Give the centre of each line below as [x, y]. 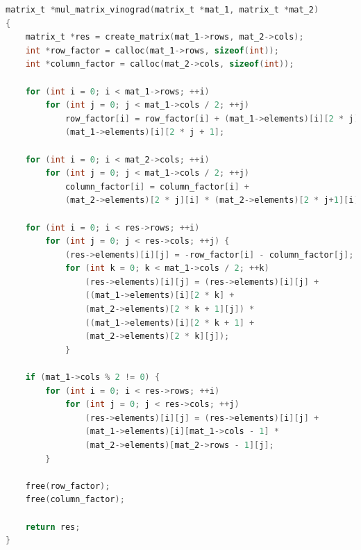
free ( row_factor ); [68, 486]
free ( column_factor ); [75, 500]
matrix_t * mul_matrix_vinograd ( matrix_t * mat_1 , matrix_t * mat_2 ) [162, 10]
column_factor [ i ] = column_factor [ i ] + [157, 186]
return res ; [53, 527]
